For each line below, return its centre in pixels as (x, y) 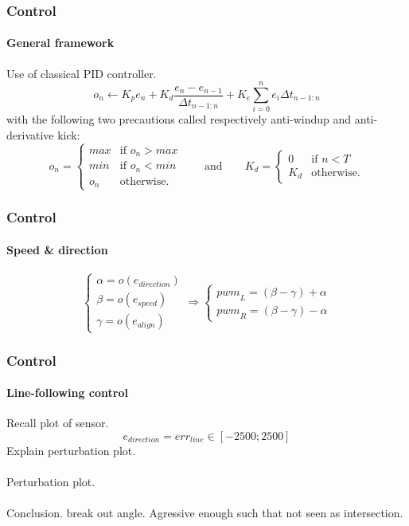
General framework (60, 43)
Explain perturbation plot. (71, 450)
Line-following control (67, 393)
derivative (30, 134)
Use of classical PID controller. (82, 73)
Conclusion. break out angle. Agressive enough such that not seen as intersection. (205, 513)
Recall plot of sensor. (58, 423)
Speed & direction (57, 249)
